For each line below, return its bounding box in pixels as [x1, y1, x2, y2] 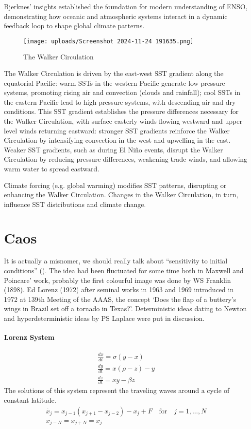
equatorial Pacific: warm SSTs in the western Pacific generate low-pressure [4, 77, 225, 88]
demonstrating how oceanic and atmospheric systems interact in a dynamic [4, 11, 228, 21]
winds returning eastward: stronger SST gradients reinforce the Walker [19, 125, 230, 135]
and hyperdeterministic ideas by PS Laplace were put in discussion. [4, 313, 205, 323]
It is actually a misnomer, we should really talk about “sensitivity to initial [4, 256, 228, 266]
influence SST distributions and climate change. [4, 199, 146, 209]
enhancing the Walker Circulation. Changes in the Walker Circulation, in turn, [4, 189, 238, 200]
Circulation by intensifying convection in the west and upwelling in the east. [4, 135, 231, 145]
